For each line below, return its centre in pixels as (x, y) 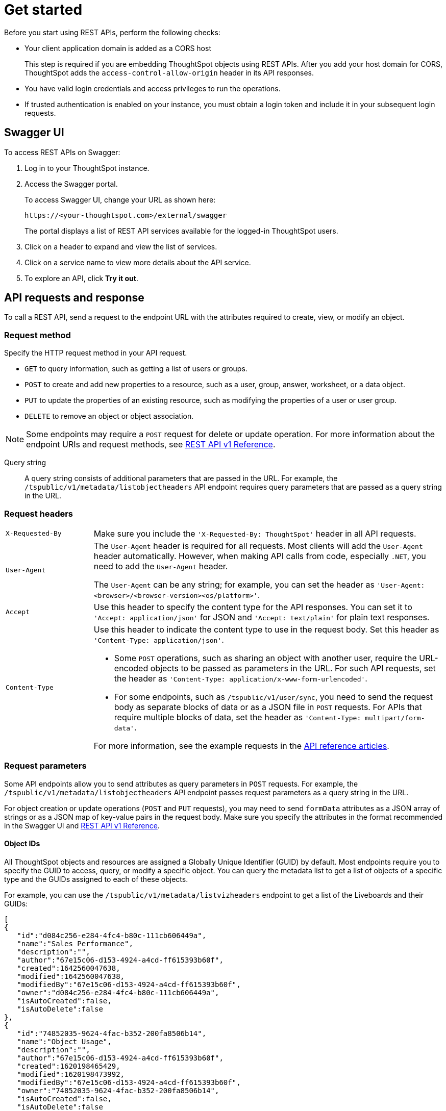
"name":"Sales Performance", (75, 943)
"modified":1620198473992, (71, 1074)
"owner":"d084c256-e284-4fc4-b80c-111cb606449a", (118, 992)
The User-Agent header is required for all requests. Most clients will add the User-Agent (258, 546)
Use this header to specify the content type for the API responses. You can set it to (253, 607)
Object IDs (22, 844)
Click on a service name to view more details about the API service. (138, 262)
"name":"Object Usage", (64, 1041)
